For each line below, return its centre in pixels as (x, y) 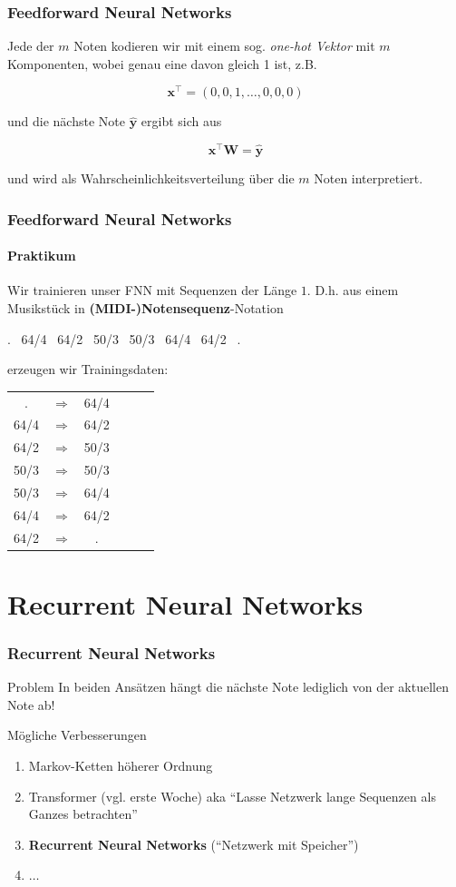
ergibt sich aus (181, 121)
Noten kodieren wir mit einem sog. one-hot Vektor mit (224, 46)
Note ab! (31, 704)
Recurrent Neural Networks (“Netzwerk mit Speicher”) (194, 844)
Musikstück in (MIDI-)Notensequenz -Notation (146, 307)
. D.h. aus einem (353, 290)
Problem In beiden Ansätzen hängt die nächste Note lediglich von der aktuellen (228, 687)
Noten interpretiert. (369, 178)
